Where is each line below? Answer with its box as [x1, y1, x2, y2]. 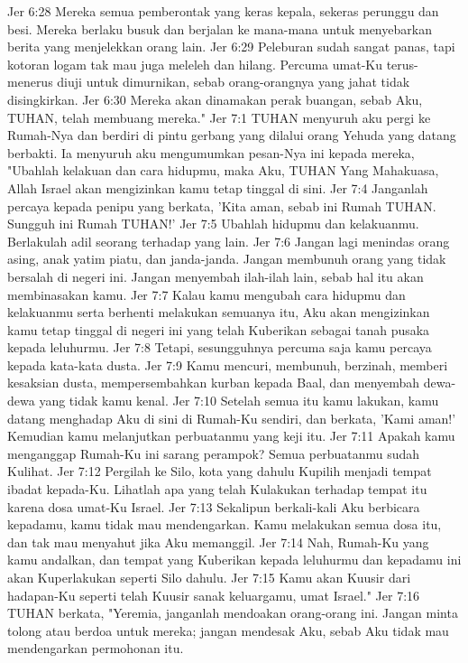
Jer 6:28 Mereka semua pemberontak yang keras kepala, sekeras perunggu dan [7, 2, 439, 20]
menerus [7, 72, 53, 91]
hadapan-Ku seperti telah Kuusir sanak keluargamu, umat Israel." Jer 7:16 [7, 585, 420, 604]
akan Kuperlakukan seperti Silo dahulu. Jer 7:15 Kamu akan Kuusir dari [7, 568, 411, 586]
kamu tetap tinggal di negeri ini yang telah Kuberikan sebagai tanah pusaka [7, 320, 430, 339]
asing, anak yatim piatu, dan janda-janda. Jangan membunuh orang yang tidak [7, 249, 446, 268]
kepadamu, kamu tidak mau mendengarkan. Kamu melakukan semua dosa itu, [7, 515, 442, 534]
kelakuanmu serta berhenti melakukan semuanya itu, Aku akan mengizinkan [7, 303, 430, 322]
